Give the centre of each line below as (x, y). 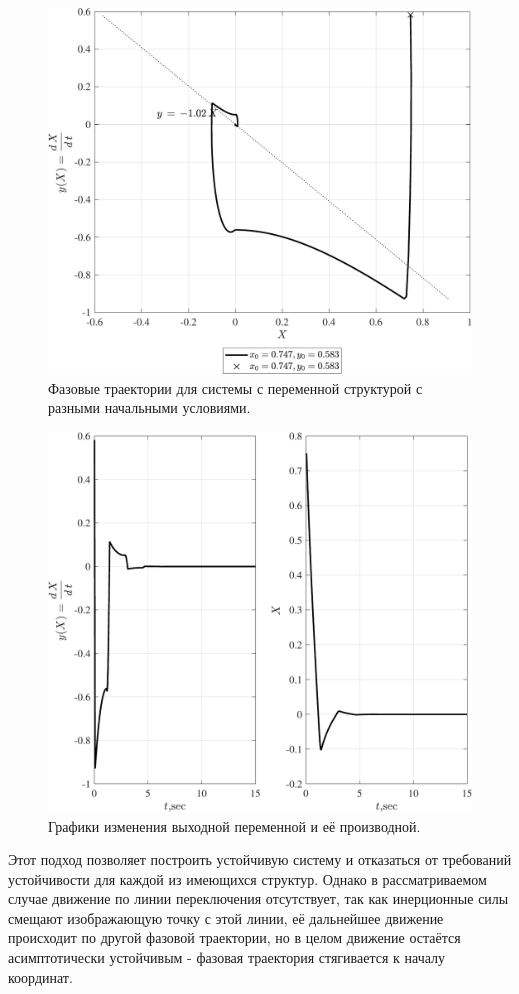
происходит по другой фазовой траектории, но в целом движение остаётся (234, 937)
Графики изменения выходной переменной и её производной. (234, 825)
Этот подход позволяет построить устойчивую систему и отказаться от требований (260, 859)
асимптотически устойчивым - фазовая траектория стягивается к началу (227, 957)
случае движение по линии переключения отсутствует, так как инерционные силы (258, 898)
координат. (40, 976)
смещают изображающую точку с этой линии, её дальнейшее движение (226, 917)
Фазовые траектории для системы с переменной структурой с (235, 387)
